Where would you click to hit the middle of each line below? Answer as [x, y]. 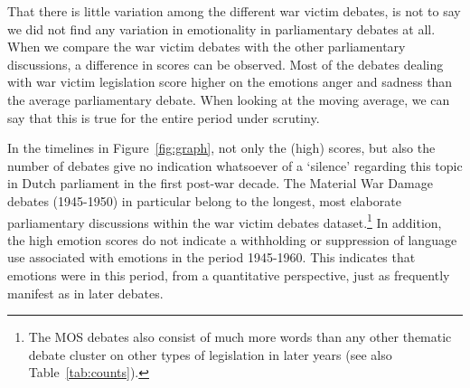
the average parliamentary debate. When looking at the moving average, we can [229, 99]
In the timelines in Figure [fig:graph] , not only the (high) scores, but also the [221, 148]
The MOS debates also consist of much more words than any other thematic [240, 337]
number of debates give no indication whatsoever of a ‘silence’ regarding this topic [235, 165]
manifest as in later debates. [85, 293]
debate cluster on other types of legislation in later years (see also [210, 354]
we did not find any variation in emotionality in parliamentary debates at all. [221, 28]
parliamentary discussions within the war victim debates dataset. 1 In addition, [225, 221]
